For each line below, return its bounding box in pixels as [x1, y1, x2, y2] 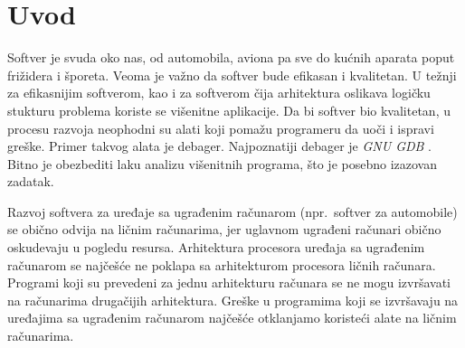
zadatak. [7, 172, 54, 191]
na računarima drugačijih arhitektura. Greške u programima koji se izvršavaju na [7, 290, 459, 309]
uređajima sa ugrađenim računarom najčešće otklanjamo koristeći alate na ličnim [7, 308, 457, 327]
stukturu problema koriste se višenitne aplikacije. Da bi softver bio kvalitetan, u [7, 100, 451, 119]
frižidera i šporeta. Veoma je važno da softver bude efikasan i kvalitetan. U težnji [7, 65, 457, 84]
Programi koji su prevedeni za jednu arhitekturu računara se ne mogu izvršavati [7, 273, 451, 292]
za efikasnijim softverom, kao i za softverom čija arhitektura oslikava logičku [7, 83, 431, 102]
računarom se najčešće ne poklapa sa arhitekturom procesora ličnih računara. [7, 255, 436, 274]
